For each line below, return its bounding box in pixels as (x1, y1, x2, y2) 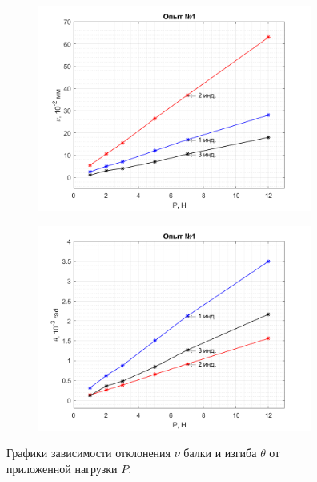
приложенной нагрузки (6, 460, 118, 476)
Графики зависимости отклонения (6, 444, 171, 461)
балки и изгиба (183, 444, 257, 461)
